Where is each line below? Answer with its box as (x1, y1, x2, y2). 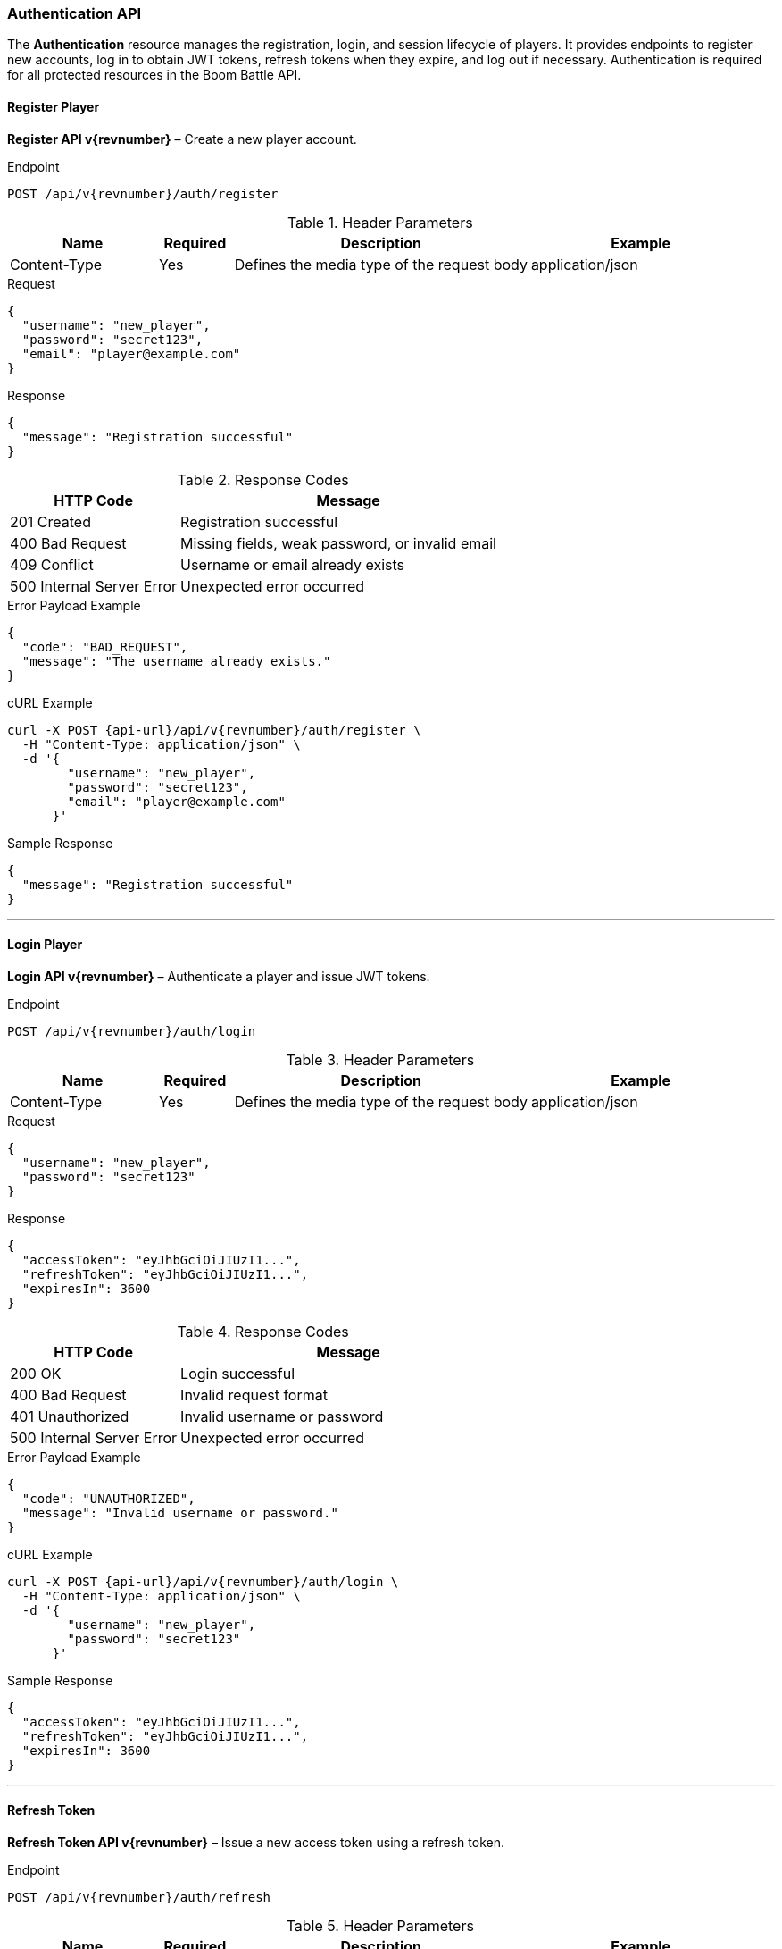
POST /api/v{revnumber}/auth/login (7, 1023, 256, 1038)
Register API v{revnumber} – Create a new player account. (7, 130, 357, 147)
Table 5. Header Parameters (286, 1917, 474, 1936)
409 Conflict (10, 555, 94, 574)
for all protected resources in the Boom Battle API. (7, 67, 302, 83)
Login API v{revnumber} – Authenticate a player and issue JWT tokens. (7, 968, 430, 984)
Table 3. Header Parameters (286, 1050, 475, 1069)
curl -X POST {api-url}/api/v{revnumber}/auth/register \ (7, 722, 421, 737)
